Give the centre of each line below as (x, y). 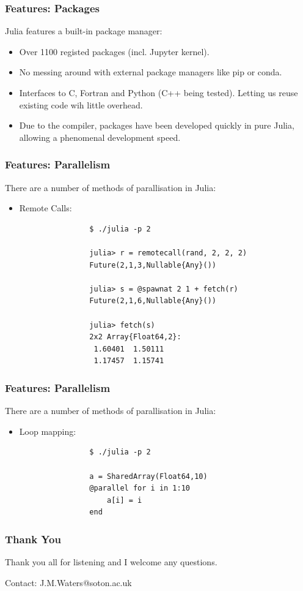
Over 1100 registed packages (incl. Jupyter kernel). (114, 51)
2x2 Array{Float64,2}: (135, 337)
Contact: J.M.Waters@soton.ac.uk (68, 582)
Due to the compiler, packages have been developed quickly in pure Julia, (157, 125)
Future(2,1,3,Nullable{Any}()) (153, 265)
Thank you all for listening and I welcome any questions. (111, 562)
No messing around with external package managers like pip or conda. (151, 72)
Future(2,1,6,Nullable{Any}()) (153, 301)
